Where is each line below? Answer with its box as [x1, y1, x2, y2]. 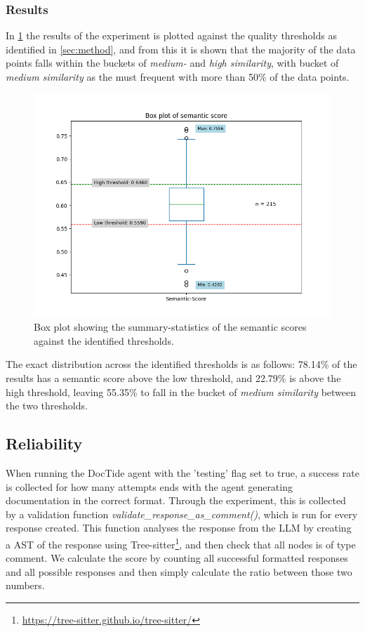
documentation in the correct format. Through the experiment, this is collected [6, 493, 346, 508]
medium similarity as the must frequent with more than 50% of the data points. [6, 70, 350, 84]
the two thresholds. [6, 398, 88, 413]
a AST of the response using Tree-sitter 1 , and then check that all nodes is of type [6, 534, 356, 551]
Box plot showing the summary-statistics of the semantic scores [34, 320, 307, 334]
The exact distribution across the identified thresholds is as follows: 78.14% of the [6, 357, 357, 371]
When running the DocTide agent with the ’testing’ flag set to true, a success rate [6, 465, 359, 480]
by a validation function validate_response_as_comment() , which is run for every [6, 506, 358, 521]
